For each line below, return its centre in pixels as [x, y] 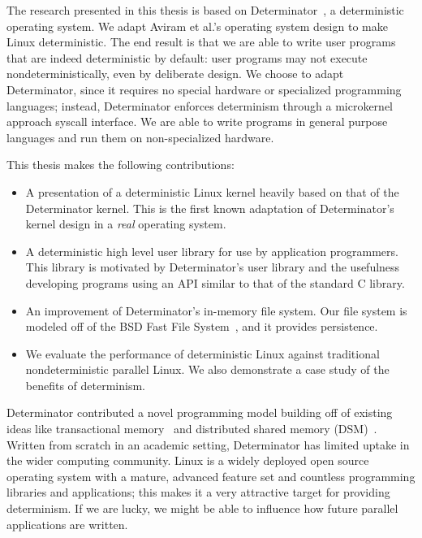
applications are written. [67, 524]
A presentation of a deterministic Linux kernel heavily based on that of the [212, 191]
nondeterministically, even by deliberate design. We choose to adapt [175, 74]
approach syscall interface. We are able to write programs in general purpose [197, 121]
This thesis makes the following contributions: [121, 165]
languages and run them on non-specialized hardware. [140, 137]
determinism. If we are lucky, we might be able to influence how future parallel [202, 508]
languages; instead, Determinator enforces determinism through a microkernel [200, 105]
